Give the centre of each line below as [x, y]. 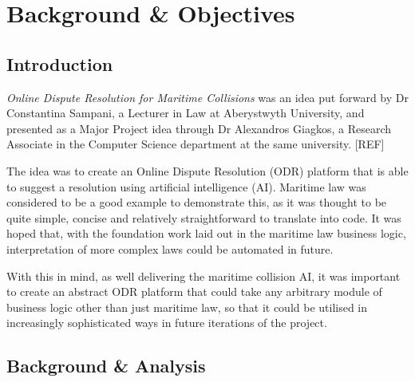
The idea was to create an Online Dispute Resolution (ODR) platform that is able [207, 170]
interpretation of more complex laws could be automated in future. [170, 248]
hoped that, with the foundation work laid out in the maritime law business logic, [206, 233]
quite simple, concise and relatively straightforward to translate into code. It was [204, 217]
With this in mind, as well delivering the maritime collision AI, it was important [204, 276]
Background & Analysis [106, 366]
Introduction [60, 63]
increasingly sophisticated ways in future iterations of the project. [167, 323]
